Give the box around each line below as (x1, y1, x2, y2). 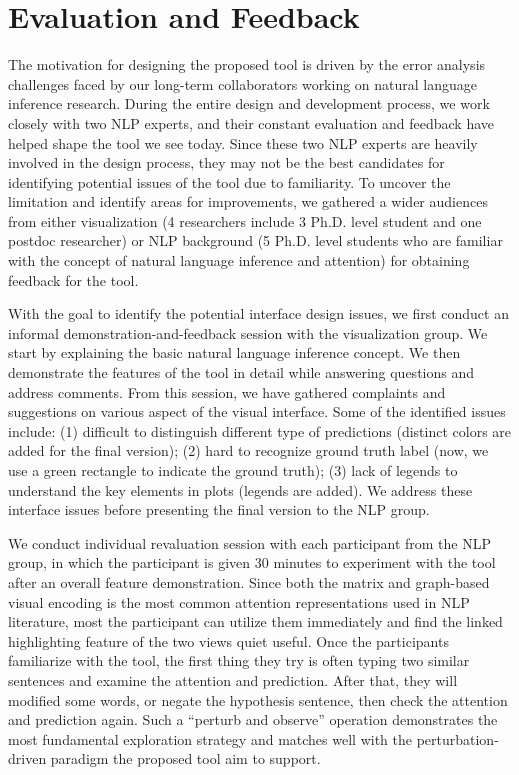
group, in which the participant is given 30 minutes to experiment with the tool (8, 552, 496, 573)
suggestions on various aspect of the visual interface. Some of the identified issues (8, 401, 506, 422)
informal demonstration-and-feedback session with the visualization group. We (8, 322, 488, 343)
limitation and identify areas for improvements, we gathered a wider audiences (8, 191, 488, 212)
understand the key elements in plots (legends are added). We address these (8, 479, 473, 500)
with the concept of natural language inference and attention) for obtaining (8, 250, 470, 271)
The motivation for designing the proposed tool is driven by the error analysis (8, 54, 486, 75)
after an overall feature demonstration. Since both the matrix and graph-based (8, 571, 490, 592)
